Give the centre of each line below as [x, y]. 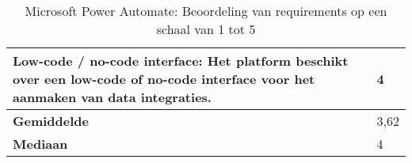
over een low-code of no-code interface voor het [164, 79]
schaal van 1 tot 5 [206, 29]
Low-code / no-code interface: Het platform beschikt [181, 61]
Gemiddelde [51, 121]
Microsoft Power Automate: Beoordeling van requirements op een [206, 11]
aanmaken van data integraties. [112, 97]
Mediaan [40, 144]
